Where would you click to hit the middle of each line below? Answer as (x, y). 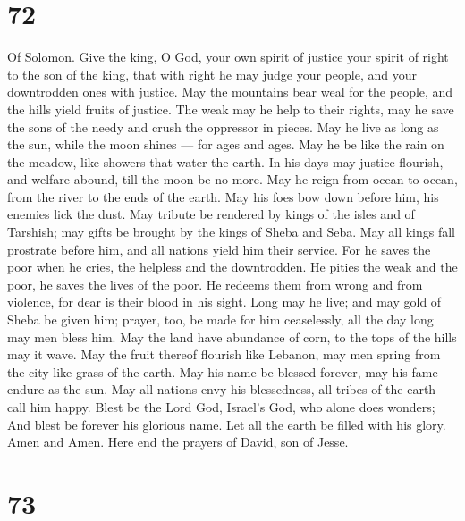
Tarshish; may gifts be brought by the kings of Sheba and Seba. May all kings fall (232, 232)
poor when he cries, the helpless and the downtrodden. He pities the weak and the (232, 267)
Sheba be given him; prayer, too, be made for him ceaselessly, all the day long (220, 319)
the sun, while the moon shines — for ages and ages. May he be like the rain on (226, 144)
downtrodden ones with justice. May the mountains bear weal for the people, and (230, 92)
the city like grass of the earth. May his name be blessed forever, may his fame (223, 371)
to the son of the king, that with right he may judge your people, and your (212, 74)
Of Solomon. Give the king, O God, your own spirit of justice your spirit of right (228, 57)
